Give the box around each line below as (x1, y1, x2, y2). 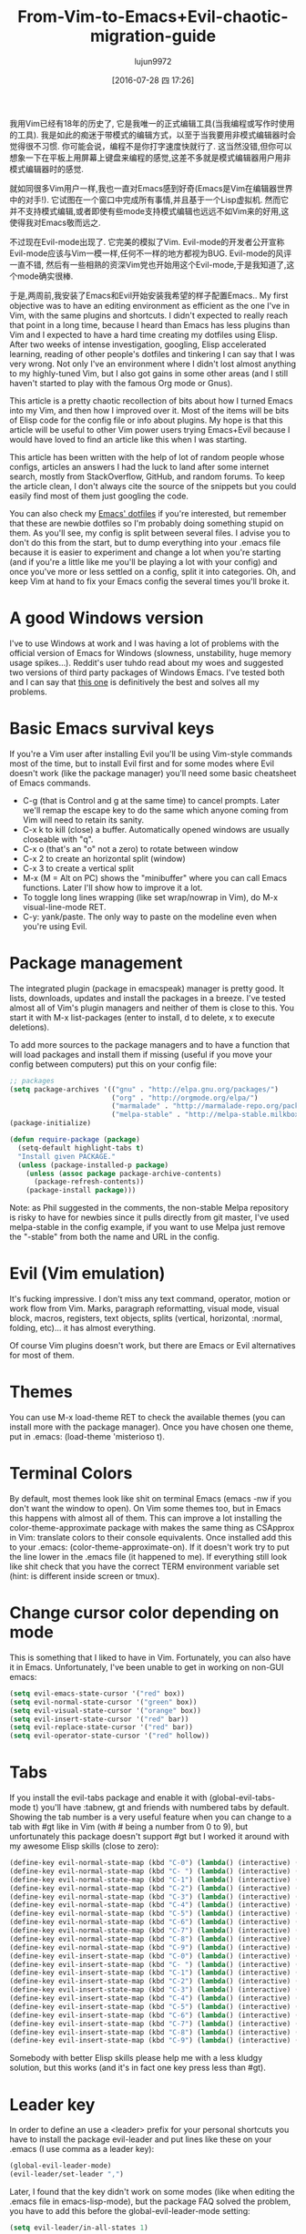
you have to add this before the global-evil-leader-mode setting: (9, 2206, 250, 2216)
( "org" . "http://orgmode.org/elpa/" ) (110, 1093, 259, 1102)
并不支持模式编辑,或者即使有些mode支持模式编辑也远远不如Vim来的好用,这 (9, 205, 290, 216)
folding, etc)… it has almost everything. (9, 1323, 157, 1334)
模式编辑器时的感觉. (9, 163, 85, 174)
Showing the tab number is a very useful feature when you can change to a (9, 1811, 292, 1823)
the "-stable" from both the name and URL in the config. (9, 1232, 220, 1243)
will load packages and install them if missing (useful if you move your (9, 1049, 273, 1060)
